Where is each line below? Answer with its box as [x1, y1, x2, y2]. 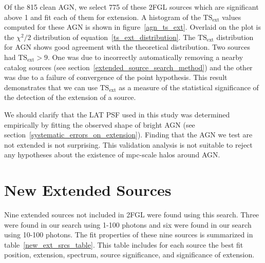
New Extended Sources [4, 179, 172, 200]
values [222, 11, 241, 22]
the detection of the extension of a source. [4, 92, 136, 103]
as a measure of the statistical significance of [119, 82, 259, 92]
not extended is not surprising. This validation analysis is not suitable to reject [4, 139, 253, 150]
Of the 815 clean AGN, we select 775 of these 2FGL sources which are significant [4, 2, 259, 12]
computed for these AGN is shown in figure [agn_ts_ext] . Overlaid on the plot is [4, 22, 261, 32]
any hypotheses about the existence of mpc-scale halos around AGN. [4, 149, 220, 160]
